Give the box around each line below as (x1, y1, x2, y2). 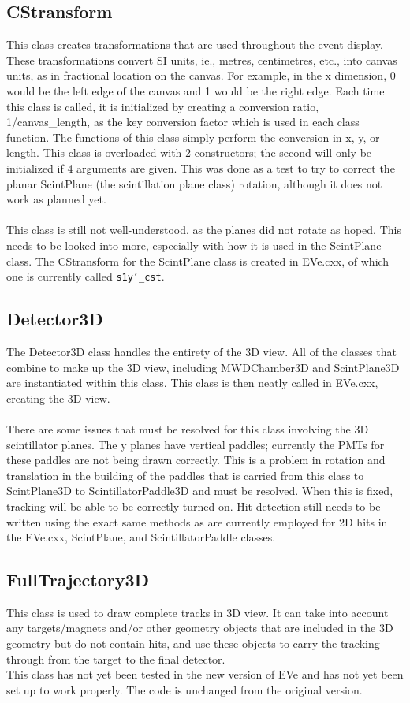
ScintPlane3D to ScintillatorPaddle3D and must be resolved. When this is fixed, (6, 482, 393, 499)
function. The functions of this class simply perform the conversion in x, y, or (6, 128, 380, 145)
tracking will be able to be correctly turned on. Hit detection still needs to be (6, 497, 381, 514)
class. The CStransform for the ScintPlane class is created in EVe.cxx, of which (6, 252, 389, 269)
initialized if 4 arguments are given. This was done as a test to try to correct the (6, 159, 395, 176)
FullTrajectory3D (6, 567, 150, 592)
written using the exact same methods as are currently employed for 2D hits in (6, 513, 388, 530)
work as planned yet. (6, 191, 106, 207)
